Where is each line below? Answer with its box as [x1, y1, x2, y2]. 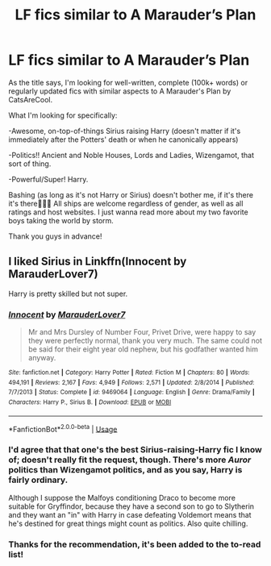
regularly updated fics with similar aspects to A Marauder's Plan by [8, 86, 231, 96]
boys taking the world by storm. [8, 215, 115, 225]
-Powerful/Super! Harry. [8, 174, 89, 184]
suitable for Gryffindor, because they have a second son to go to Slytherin [8, 501, 255, 511]
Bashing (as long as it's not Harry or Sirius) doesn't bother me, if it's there [8, 189, 254, 199]
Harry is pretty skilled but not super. [8, 289, 128, 298]
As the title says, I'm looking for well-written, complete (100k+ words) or [8, 77, 248, 87]
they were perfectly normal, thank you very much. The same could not [27, 336, 262, 346]
